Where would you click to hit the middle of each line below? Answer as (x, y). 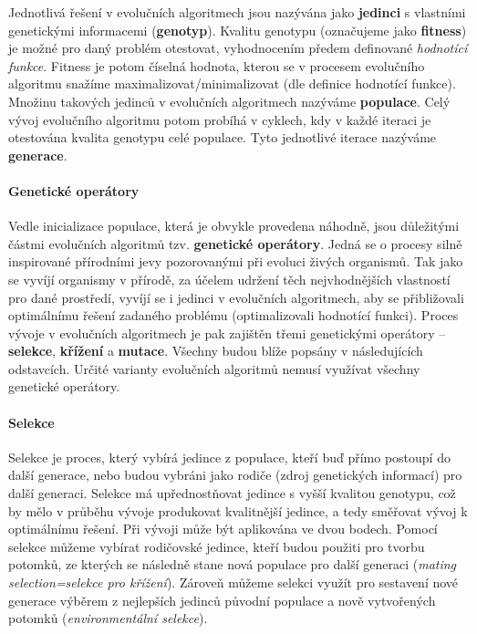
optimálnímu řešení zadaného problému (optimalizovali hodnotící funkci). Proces (233, 315)
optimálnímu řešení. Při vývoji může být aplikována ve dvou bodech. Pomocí (223, 529)
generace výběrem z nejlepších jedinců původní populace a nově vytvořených (222, 600)
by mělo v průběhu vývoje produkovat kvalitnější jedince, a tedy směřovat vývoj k (238, 510)
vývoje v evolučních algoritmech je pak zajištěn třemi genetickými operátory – (227, 333)
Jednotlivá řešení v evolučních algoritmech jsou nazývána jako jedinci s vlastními (237, 12)
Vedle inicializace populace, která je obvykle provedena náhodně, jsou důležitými (234, 226)
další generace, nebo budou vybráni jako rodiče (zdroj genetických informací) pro (235, 475)
